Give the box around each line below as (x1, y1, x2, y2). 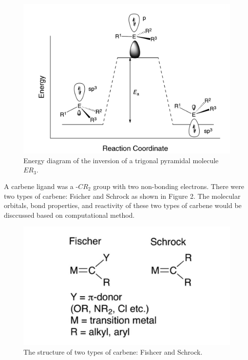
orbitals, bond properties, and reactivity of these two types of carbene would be (4, 200, 242, 210)
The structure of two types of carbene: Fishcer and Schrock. (23, 347, 203, 357)
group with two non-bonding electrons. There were (93, 181, 244, 191)
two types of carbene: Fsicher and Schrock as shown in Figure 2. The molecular (4, 190, 241, 201)
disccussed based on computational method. (4, 209, 135, 220)
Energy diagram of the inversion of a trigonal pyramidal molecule (23, 155, 219, 165)
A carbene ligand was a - (4, 181, 78, 191)
